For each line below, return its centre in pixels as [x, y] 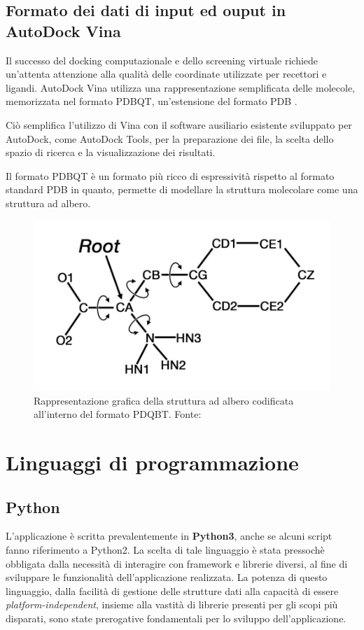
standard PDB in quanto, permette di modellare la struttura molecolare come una [182, 189]
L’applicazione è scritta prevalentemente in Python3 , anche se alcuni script [169, 536]
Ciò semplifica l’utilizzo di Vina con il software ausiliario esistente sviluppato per [179, 124]
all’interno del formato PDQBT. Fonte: [118, 414]
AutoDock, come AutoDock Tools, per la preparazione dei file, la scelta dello [170, 138]
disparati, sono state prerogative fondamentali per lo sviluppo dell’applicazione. [176, 618]
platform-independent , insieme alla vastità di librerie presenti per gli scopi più [172, 604]
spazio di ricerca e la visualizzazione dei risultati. [111, 152]
